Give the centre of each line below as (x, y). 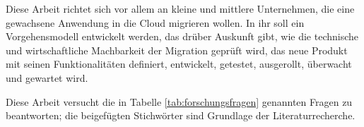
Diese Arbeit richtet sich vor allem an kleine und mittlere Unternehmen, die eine (180, 8)
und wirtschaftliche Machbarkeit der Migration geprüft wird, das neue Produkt (177, 50)
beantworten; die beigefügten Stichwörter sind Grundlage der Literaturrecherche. (181, 115)
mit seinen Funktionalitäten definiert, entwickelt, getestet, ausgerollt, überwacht (179, 64)
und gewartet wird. (47, 77)
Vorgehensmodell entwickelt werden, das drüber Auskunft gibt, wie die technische (182, 36)
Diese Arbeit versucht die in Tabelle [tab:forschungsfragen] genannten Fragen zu (179, 101)
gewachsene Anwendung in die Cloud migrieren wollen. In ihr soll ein (155, 22)
